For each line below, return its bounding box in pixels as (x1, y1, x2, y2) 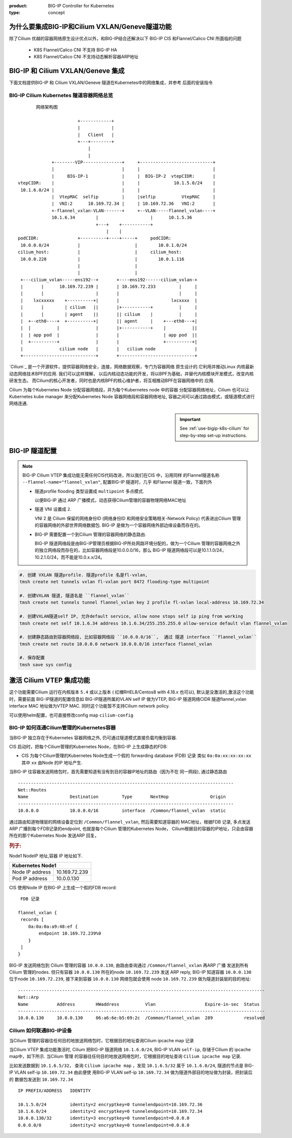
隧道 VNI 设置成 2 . (35, 506, 72, 512)
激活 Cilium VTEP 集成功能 (9, 676, 90, 684)
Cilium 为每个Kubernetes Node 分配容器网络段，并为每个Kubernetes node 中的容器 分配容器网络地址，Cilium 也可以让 (9, 386, 250, 392)
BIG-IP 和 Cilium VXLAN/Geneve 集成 (9, 67, 125, 75)
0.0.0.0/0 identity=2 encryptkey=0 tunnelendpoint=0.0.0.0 (18, 1122, 190, 1128)
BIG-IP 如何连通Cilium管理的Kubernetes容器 (9, 724, 116, 731)
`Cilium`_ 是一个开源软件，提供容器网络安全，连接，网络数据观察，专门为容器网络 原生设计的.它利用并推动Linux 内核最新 (9, 364, 254, 370)
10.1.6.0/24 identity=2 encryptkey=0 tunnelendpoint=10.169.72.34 (18, 1108, 203, 1114)
